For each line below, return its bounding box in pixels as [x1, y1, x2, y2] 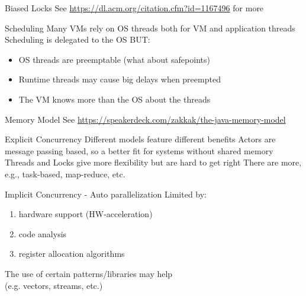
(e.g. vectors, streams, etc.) [5, 279, 103, 291]
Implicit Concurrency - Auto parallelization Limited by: [5, 187, 207, 200]
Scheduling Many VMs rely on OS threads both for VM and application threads [5, 21, 295, 34]
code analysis [18, 227, 67, 240]
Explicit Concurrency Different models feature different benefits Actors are [5, 133, 276, 145]
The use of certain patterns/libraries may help [5, 267, 173, 279]
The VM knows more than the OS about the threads [18, 93, 211, 105]
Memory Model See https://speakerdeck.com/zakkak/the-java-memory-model [5, 113, 286, 125]
